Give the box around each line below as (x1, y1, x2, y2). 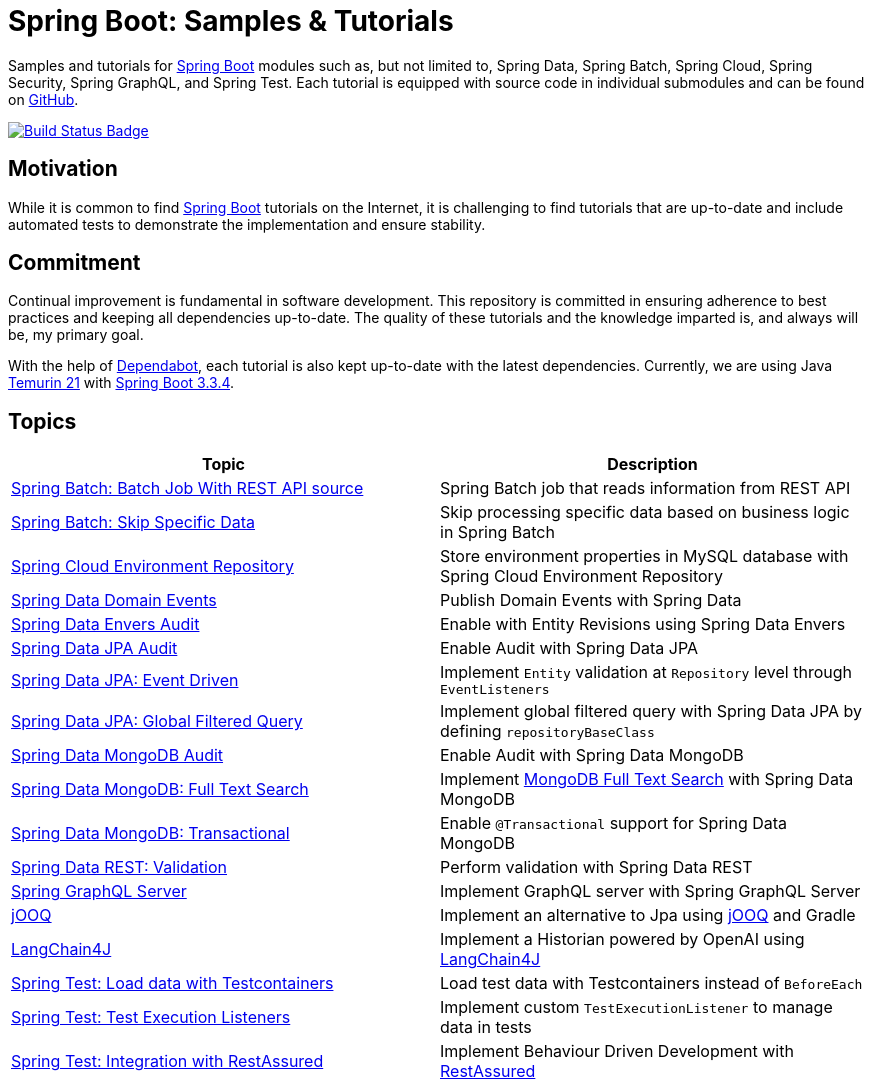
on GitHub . (8, 90, 79, 108)
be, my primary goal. (8, 326, 144, 344)
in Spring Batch (440, 522, 555, 543)
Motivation (8, 156, 118, 182)
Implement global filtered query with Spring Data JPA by (440, 701, 863, 722)
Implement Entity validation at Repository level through (440, 662, 852, 683)
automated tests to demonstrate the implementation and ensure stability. (8, 215, 486, 233)
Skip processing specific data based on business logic (440, 502, 850, 523)
